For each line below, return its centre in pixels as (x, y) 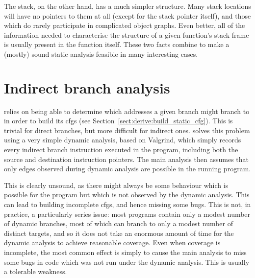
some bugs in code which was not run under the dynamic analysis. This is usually (127, 262)
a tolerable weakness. (36, 271)
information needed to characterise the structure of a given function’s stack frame (127, 35)
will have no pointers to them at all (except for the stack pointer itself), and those (127, 15)
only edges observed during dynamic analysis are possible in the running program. (127, 169)
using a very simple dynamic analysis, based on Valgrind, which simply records (123, 140)
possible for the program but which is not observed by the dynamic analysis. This (127, 195)
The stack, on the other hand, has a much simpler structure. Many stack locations (127, 6)
